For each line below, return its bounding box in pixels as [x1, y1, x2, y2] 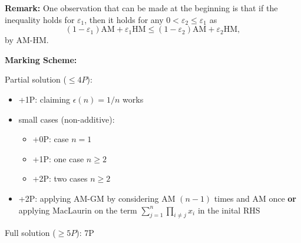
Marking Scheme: [5, 53, 77, 65]
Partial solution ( [5, 73, 67, 86]
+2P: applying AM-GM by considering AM [18, 192, 176, 204]
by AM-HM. [5, 34, 49, 46]
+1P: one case [32, 152, 84, 165]
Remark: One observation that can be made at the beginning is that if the [5, 2, 278, 14]
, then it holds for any [84, 13, 164, 25]
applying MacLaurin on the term [18, 203, 137, 216]
